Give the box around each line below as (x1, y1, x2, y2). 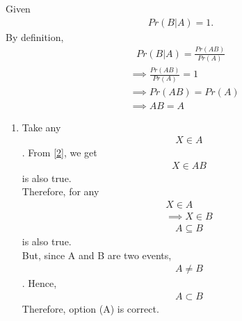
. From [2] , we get (22, 145, 97, 160)
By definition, (6, 29, 64, 44)
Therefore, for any (22, 184, 99, 199)
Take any (22, 120, 61, 134)
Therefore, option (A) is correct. (22, 301, 159, 315)
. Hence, (22, 276, 57, 290)
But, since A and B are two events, (22, 247, 172, 262)
